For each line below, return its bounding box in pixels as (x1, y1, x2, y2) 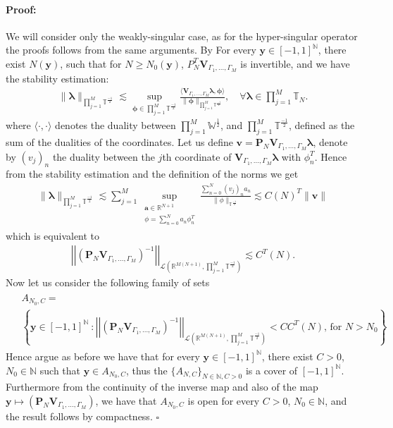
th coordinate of (162, 149, 232, 164)
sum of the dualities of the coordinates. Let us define (6, 134, 233, 149)
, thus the (125, 362, 168, 377)
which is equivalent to (6, 228, 100, 243)
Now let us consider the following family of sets (6, 275, 210, 290)
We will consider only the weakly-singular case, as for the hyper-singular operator (6, 28, 358, 43)
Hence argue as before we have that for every (6, 348, 200, 363)
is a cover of (245, 362, 298, 377)
